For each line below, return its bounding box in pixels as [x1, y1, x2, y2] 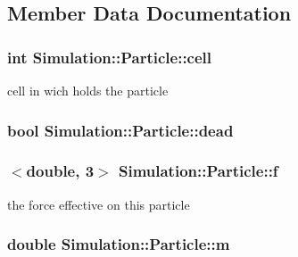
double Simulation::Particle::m [7, 233, 230, 255]
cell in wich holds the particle [7, 81, 169, 99]
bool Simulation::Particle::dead [7, 119, 234, 141]
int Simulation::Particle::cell [7, 46, 212, 68]
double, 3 [26, 160, 95, 182]
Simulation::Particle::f [118, 160, 278, 182]
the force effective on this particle [7, 195, 190, 213]
